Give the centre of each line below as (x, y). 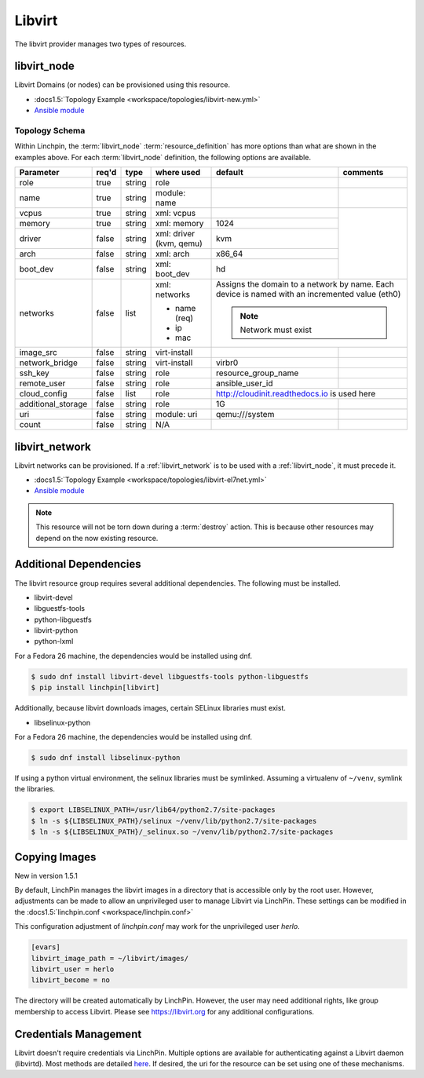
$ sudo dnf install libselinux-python (106, 758)
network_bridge (49, 363)
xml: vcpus (176, 214)
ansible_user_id (245, 383)
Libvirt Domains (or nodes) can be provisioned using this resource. (122, 85)
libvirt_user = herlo (73, 969)
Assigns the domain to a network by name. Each (305, 284)
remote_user (42, 383)
